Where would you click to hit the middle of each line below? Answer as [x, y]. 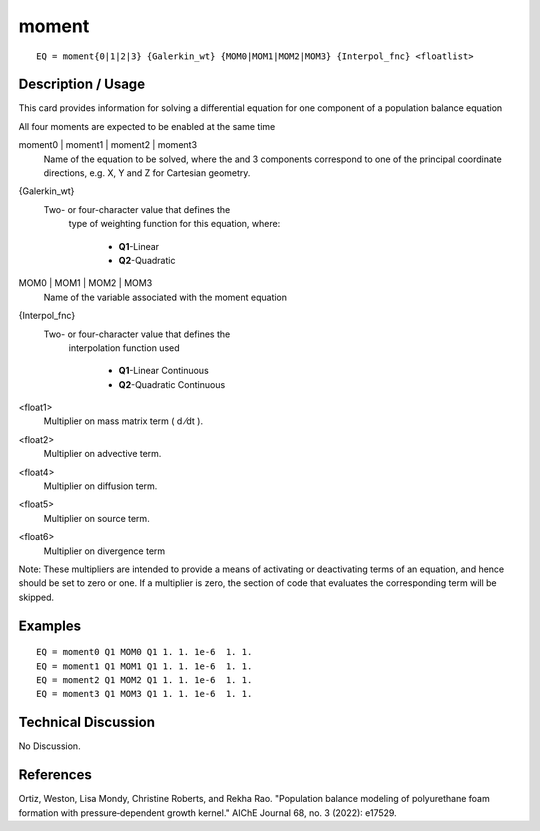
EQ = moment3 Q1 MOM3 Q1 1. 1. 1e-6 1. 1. [144, 694]
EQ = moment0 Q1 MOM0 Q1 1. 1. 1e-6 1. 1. [144, 652]
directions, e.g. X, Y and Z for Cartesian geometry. [147, 173]
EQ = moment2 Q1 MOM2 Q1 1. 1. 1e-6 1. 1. [144, 679]
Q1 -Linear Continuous [163, 371]
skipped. [36, 597]
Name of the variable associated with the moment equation [165, 297]
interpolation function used [124, 347]
